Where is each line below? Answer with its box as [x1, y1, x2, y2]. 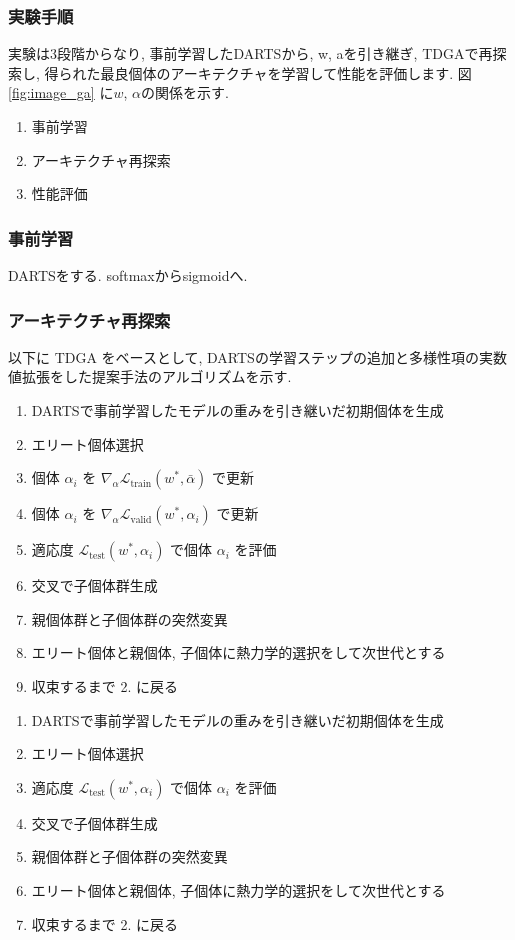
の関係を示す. [140, 82, 229, 103]
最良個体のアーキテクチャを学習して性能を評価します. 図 [100, 62, 472, 83]
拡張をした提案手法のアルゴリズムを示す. [21, 366, 292, 387]
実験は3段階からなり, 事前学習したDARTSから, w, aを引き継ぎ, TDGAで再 [8, 43, 493, 64]
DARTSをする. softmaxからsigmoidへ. [8, 265, 248, 285]
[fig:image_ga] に [8, 82, 114, 103]
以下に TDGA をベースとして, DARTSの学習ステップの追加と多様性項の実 [8, 346, 493, 367]
